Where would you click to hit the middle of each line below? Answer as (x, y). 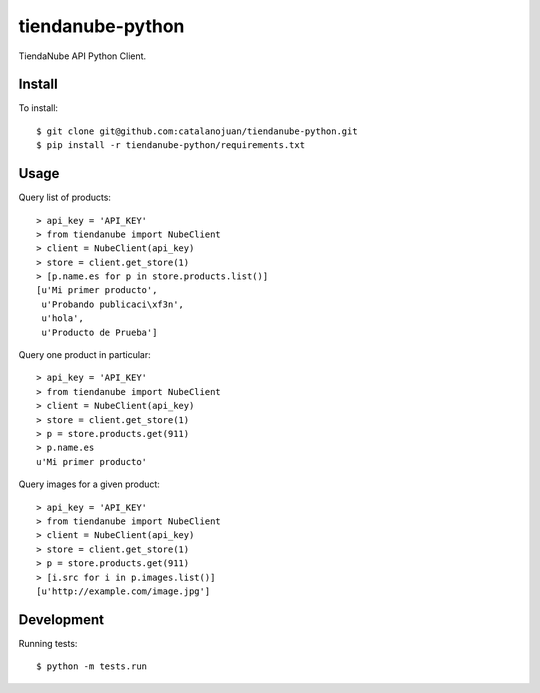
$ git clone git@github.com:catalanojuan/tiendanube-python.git (197, 131)
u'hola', (62, 318)
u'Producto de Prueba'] (99, 332)
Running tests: (48, 643)
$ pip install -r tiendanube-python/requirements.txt (170, 145)
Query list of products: (65, 197)
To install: (38, 108)
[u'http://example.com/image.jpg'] (123, 591)
